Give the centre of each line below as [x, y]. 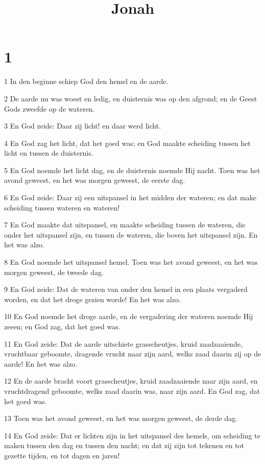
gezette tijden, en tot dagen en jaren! [62, 455]
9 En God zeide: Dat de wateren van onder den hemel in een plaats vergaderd [126, 289]
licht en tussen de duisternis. [49, 153]
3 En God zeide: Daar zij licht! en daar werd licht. [83, 126]
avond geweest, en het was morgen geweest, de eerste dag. [95, 180]
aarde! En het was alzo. [41, 363]
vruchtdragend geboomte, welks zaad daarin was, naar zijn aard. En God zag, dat [132, 391]
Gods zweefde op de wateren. [50, 108]
